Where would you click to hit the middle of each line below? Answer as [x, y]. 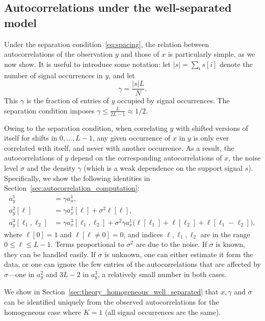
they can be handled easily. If [50, 254]
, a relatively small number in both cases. [162, 274]
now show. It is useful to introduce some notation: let [87, 64]
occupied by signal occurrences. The [174, 100]
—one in [21, 274]
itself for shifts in [31, 138]
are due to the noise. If [171, 244]
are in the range [225, 234]
